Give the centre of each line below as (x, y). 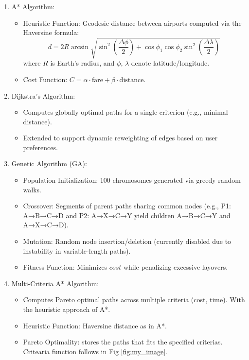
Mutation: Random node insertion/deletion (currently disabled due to (127, 241)
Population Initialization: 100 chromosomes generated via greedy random (132, 180)
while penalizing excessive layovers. (176, 267)
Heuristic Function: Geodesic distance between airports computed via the (132, 23)
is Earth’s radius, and (82, 63)
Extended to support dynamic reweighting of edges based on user (120, 138)
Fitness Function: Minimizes (65, 267)
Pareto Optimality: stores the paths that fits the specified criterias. (123, 342)
